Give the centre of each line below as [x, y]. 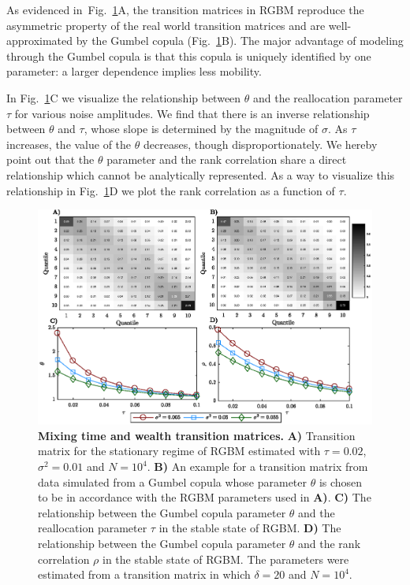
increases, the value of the [69, 144]
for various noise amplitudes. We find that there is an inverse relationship [192, 113]
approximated [40, 41]
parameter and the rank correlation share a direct [227, 159]
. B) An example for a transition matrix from [257, 467]
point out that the [50, 159]
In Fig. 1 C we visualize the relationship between [124, 97]
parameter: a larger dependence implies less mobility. [134, 71]
